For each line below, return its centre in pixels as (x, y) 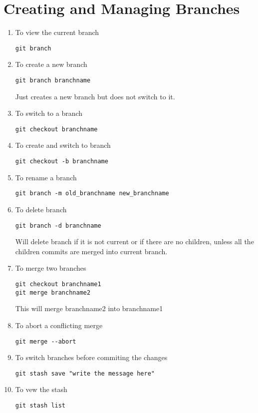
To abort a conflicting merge (59, 325)
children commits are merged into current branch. (91, 251)
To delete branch (41, 209)
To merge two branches (51, 268)
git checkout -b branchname (62, 162)
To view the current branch (57, 32)
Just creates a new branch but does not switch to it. (95, 96)
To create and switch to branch (63, 145)
